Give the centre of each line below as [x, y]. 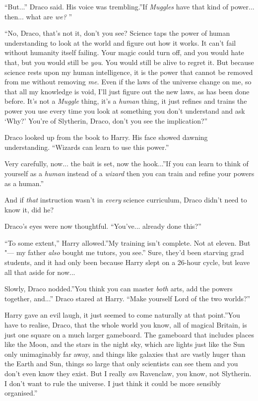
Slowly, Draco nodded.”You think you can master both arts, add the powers [119, 289]
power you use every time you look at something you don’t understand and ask [125, 110]
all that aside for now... [40, 272]
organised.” [21, 393]
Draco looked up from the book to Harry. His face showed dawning [106, 137]
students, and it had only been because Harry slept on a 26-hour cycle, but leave [127, 262]
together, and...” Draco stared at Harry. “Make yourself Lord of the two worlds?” [128, 298]
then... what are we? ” [38, 16]
